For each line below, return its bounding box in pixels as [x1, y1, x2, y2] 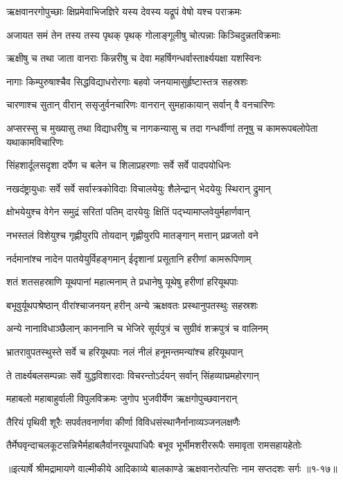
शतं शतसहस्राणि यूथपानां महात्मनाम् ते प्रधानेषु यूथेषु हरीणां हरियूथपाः [6, 274, 238, 289]
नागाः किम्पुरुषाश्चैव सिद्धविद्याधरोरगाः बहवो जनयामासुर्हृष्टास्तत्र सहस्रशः [6, 74, 248, 88]
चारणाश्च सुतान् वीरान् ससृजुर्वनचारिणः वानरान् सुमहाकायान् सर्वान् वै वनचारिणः [6, 97, 275, 112]
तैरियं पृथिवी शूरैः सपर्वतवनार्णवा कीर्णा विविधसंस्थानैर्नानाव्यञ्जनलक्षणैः [6, 414, 240, 429]
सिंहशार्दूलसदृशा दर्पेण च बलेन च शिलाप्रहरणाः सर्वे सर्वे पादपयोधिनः [6, 158, 231, 172]
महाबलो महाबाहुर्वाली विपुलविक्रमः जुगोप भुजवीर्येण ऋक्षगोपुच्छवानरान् [6, 391, 238, 406]
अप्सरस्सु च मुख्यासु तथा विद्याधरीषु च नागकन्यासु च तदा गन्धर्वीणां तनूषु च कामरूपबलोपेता [6, 120, 318, 135]
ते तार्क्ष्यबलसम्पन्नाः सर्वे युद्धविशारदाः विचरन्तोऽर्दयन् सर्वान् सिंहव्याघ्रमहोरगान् [6, 367, 259, 382]
